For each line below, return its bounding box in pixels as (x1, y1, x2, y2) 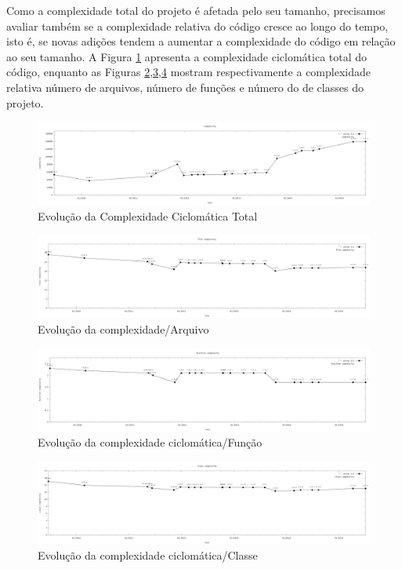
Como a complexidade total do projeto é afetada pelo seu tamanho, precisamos (6, 2, 386, 18)
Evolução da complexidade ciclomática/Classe (38, 547, 258, 564)
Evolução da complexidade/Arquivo (38, 320, 209, 337)
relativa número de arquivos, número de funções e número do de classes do (6, 78, 364, 95)
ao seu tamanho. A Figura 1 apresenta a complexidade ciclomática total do (6, 48, 368, 64)
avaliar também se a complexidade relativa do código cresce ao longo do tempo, (6, 17, 389, 34)
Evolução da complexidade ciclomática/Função (38, 434, 263, 450)
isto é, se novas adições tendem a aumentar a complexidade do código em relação (6, 33, 396, 49)
